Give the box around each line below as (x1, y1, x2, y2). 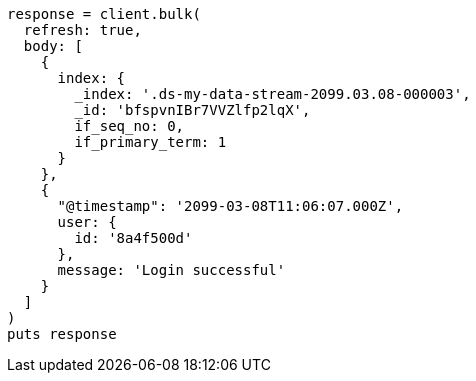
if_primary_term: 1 (74, 134, 227, 150)
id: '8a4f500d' (74, 230, 193, 246)
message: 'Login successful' (57, 262, 286, 278)
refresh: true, (23, 22, 142, 38)
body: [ (23, 38, 83, 54)
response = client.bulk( (7, 6, 201, 22)
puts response (7, 326, 117, 342)
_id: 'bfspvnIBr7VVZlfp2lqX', (74, 102, 311, 118)
